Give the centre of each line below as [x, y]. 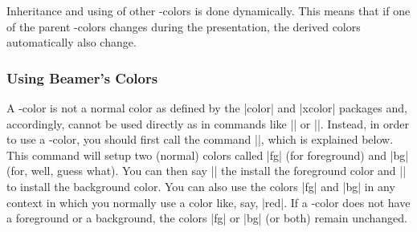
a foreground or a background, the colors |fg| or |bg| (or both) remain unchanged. [207, 218]
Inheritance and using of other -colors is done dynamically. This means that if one [208, 10]
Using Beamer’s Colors [82, 77]
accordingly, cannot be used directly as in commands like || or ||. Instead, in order [208, 123]
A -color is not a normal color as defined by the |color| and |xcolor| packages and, [207, 108]
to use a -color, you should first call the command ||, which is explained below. [200, 139]
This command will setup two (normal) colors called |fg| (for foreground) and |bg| [208, 155]
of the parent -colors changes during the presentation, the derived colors [184, 26]
